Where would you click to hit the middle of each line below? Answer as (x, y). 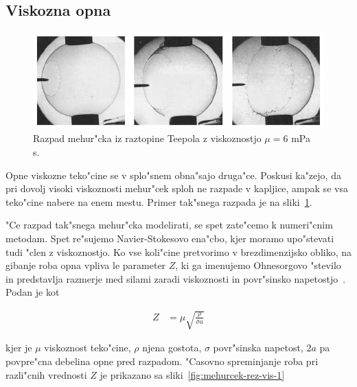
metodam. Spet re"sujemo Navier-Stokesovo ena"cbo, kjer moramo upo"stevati (170, 238)
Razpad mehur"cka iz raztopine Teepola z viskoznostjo (147, 138)
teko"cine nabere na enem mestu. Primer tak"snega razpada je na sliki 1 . (159, 201)
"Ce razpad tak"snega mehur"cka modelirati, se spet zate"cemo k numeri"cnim (169, 225)
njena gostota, (172, 348)
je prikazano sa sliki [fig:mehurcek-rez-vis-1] (192, 374)
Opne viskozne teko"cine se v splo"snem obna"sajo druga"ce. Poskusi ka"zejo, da (173, 175)
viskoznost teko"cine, (88, 348)
